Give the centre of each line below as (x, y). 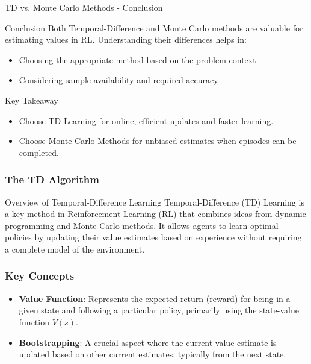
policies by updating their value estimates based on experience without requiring (153, 237)
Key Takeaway (32, 100)
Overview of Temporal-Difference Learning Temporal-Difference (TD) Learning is (155, 202)
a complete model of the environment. (75, 249)
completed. (39, 152)
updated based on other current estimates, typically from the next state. (152, 354)
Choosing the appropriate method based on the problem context (137, 59)
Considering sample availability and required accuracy (119, 80)
